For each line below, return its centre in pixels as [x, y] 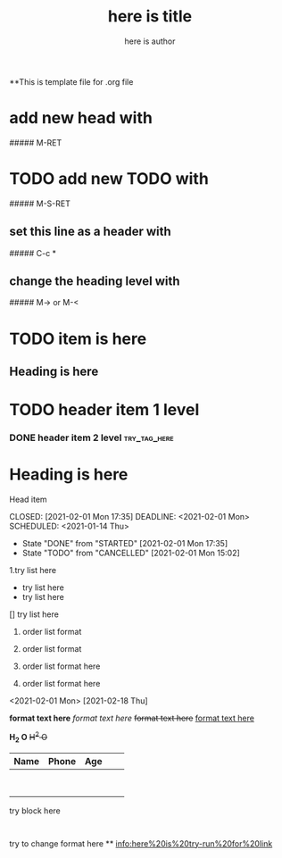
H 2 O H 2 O [29, 737]
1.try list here [33, 571]
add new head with [81, 118]
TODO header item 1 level [104, 410]
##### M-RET [36, 142]
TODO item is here [78, 339]
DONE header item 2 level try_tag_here [91, 437]
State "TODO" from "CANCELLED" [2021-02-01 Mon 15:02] [131, 553]
